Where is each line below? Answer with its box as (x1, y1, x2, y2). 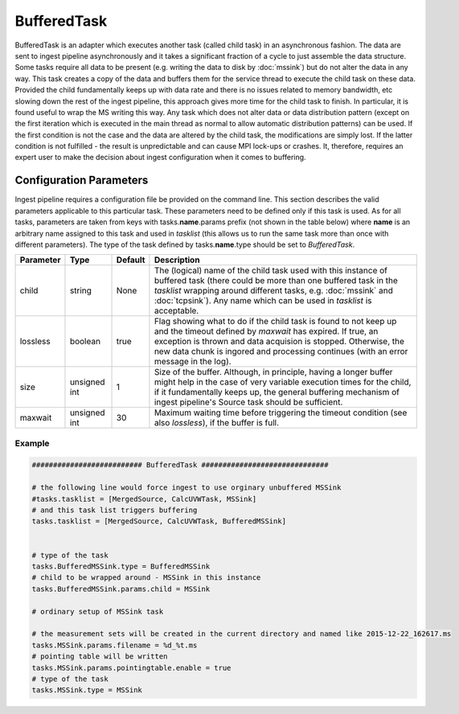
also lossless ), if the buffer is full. (154, 417, 280, 429)
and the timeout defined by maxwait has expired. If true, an (154, 326, 379, 337)
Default (116, 254, 145, 265)
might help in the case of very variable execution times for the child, (154, 376, 412, 388)
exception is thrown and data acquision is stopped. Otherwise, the (154, 336, 405, 347)
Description (154, 254, 200, 265)
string (69, 285, 92, 297)
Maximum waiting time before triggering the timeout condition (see (154, 407, 408, 418)
